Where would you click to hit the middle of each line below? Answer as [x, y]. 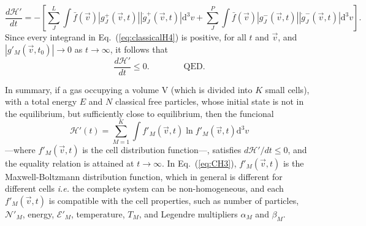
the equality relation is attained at [70, 163]
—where [20, 149]
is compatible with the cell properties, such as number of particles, [174, 200]
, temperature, [98, 213]
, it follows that [139, 49]
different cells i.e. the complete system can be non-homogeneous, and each [144, 188]
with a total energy [41, 101]
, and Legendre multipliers [188, 213]
